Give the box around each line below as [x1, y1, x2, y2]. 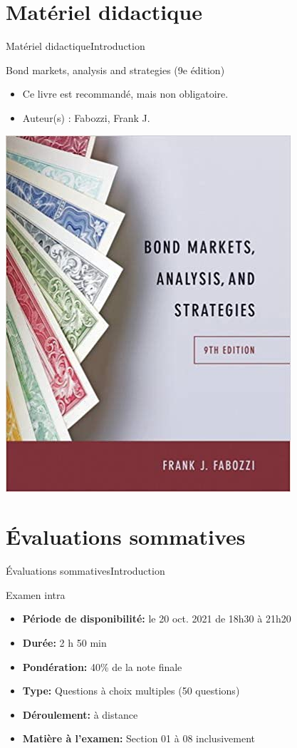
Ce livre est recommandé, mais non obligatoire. [22, 86, 229, 101]
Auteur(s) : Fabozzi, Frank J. [22, 110, 150, 125]
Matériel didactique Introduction [6, 39, 145, 53]
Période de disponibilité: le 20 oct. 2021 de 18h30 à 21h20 [22, 611, 291, 626]
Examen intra [6, 587, 66, 602]
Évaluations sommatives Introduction [6, 563, 165, 578]
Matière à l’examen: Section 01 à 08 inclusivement [22, 731, 255, 746]
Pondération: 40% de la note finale [22, 659, 182, 674]
